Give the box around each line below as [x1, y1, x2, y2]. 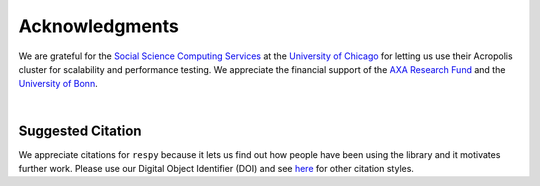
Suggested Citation [18, 122, 142, 139]
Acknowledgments [18, 15, 180, 37]
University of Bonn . [18, 78, 99, 90]
